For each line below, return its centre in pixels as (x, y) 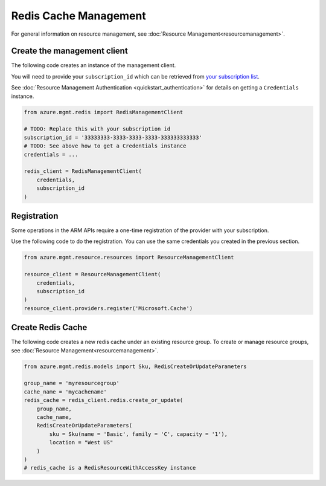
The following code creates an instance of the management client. (94, 65)
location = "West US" (81, 442)
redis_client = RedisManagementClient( (83, 171)
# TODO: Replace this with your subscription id (97, 129)
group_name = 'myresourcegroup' (72, 383)
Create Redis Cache (49, 327)
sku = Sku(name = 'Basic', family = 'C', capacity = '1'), (139, 434)
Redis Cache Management (78, 16)
